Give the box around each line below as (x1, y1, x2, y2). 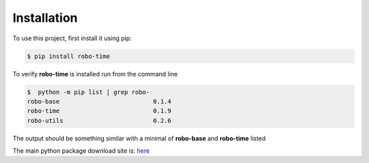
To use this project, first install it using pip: (12, 34, 133, 42)
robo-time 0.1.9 (27, 107, 172, 115)
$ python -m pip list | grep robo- (27, 88, 150, 95)
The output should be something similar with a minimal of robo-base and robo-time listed (12, 134, 266, 143)
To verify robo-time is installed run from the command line (12, 70, 178, 78)
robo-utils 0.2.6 (27, 117, 172, 124)
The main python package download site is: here (12, 147, 150, 155)
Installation (12, 10, 78, 25)
